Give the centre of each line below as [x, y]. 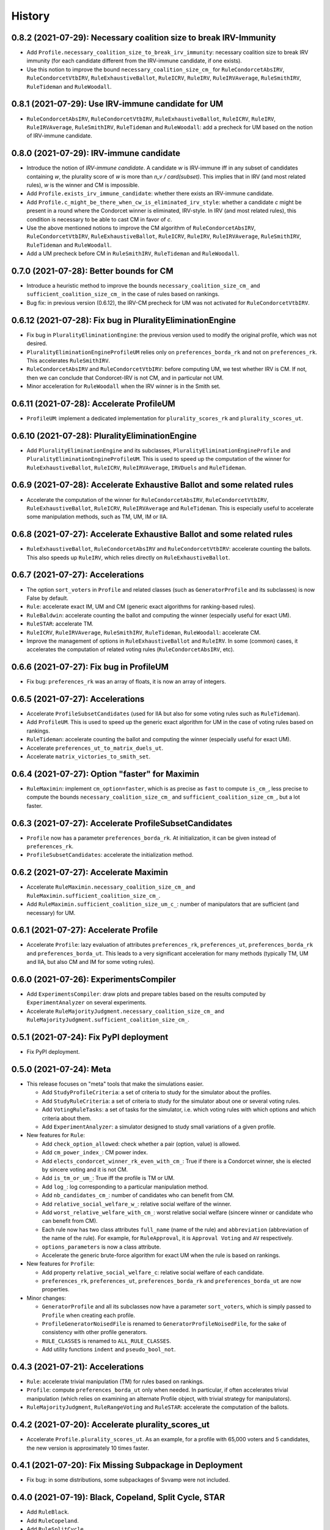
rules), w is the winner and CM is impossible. [83, 185]
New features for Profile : [61, 1264]
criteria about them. [67, 1118]
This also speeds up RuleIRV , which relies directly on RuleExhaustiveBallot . [128, 558]
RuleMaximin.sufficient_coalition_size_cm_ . [94, 895]
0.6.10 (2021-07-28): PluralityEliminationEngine [104, 435]
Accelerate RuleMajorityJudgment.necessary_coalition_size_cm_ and [125, 1011]
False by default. [47, 598]
